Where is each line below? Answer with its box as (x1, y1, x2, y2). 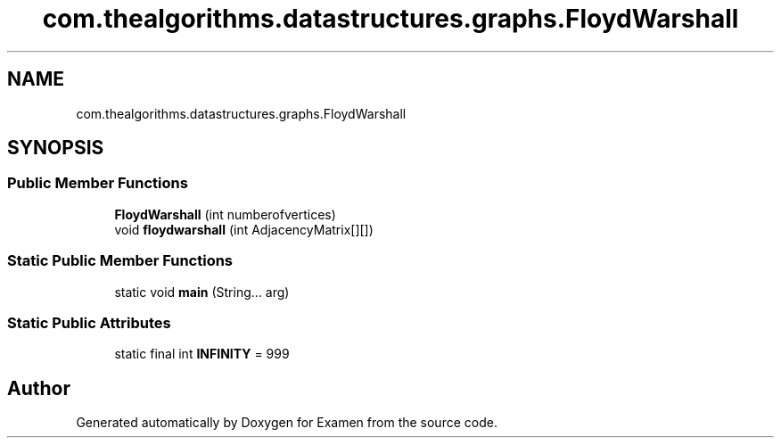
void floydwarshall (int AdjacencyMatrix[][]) (114, 221, 374, 237)
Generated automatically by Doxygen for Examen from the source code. (76, 415, 497, 431)
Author (7, 376, 70, 400)
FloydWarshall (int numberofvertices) (114, 206, 336, 222)
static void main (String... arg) (114, 284, 290, 300)
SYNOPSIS (7, 136, 104, 160)
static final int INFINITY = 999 (114, 346, 290, 362)
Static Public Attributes (7, 313, 171, 332)
